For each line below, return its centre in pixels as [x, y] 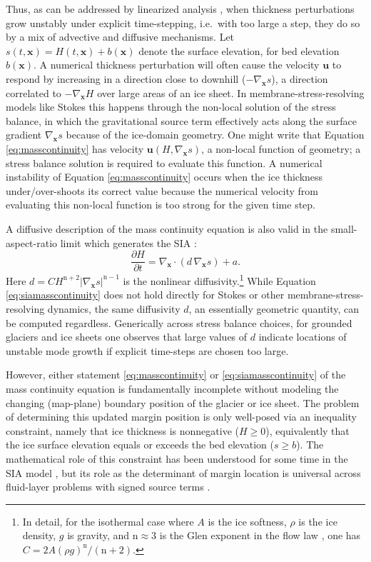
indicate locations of [303, 337]
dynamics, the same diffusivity [114, 308]
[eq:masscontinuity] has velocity [75, 148]
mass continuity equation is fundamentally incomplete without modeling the [172, 388]
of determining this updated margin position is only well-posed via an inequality [181, 417]
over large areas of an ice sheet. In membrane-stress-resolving [231, 92]
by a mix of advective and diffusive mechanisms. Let [120, 37]
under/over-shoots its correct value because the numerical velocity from [162, 190]
